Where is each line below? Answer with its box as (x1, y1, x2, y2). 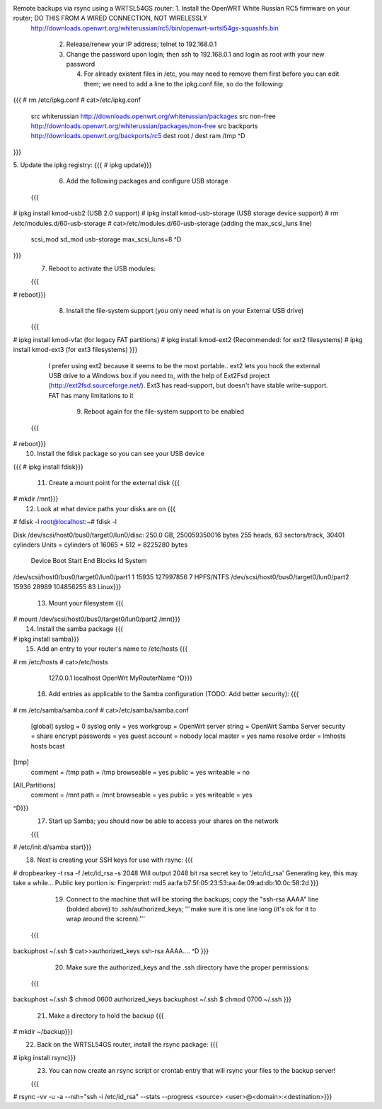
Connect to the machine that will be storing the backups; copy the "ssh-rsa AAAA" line (66, 894, 319, 903)
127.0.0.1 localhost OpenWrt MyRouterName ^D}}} (48, 673, 192, 682)
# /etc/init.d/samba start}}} (13, 843, 92, 851)
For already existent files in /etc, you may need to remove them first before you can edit (83, 69, 340, 78)
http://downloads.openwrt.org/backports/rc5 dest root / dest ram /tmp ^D (30, 132, 245, 140)
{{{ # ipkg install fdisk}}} (13, 462, 84, 471)
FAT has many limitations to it (48, 391, 134, 399)
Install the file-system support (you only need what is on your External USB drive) (66, 306, 304, 314)
